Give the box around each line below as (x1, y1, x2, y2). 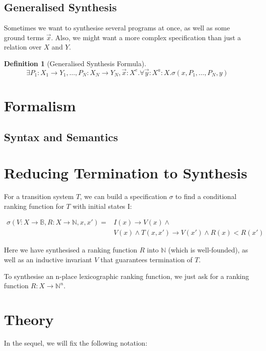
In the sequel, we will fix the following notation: (4, 337, 147, 348)
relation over (4, 42, 42, 52)
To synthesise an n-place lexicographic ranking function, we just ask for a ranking (4, 271, 249, 281)
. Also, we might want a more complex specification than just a (51, 32, 241, 42)
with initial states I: (73, 201, 132, 211)
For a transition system (4, 191, 74, 201)
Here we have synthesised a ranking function (4, 245, 138, 255)
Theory (4, 309, 54, 329)
